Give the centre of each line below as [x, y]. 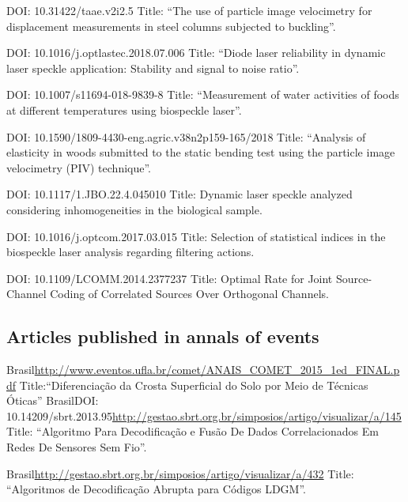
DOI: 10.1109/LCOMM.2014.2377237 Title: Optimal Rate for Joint [170, 278]
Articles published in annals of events [163, 336]
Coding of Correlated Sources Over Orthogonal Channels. [189, 294]
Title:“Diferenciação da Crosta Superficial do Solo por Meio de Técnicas [194, 385]
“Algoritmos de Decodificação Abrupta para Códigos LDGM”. [156, 489]
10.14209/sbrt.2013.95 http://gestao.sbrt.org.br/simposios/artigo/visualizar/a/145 [204, 415]
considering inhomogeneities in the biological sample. [134, 209]
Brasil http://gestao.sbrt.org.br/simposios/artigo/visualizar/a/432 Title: [180, 473]
